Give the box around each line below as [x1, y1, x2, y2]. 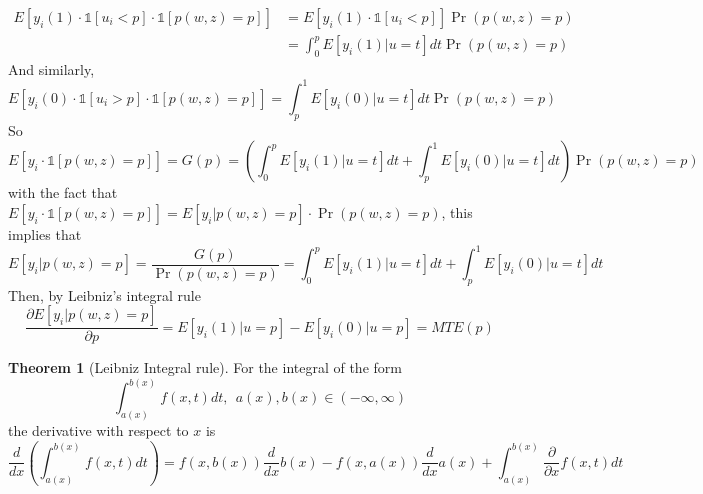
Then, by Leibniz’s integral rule [8, 284, 201, 305]
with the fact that [8, 182, 118, 203]
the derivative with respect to [8, 420, 189, 441]
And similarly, [8, 58, 95, 79]
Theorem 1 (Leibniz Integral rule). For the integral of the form [8, 357, 402, 378]
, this [441, 201, 473, 222]
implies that [8, 223, 82, 244]
